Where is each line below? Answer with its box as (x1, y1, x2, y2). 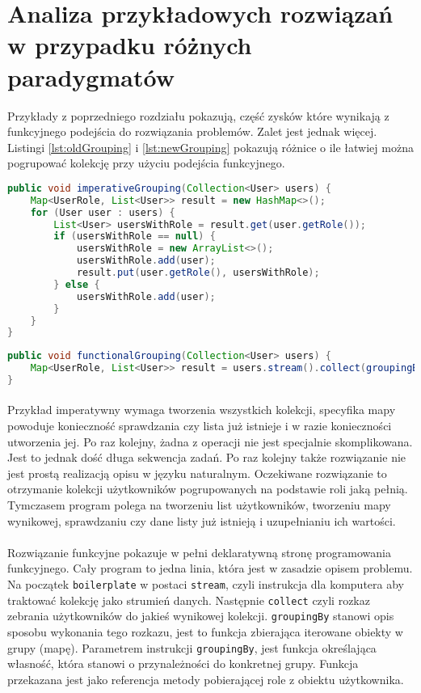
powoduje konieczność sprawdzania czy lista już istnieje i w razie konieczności (7, 417, 392, 434)
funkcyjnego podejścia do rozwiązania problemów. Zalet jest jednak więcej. (7, 123, 377, 140)
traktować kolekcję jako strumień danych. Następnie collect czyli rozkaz (7, 591, 370, 608)
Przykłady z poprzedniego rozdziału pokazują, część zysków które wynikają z (7, 107, 389, 124)
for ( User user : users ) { (30, 206, 175, 218)
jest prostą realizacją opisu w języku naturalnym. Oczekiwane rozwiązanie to (7, 464, 387, 481)
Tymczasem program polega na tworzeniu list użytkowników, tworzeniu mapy (7, 497, 391, 513)
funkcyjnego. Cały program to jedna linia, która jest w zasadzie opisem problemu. (7, 560, 413, 577)
